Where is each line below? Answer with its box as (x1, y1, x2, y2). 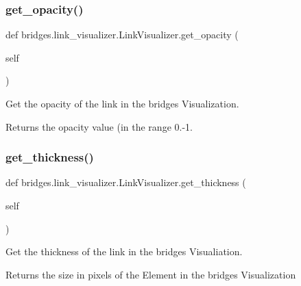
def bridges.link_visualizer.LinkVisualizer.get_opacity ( (5, 27, 239, 42)
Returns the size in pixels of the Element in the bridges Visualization (5, 267, 296, 281)
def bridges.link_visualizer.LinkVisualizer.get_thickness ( (5, 175, 246, 190)
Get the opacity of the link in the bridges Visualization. (5, 96, 239, 110)
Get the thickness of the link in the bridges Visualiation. (5, 244, 243, 259)
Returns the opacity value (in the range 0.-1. (5, 119, 193, 133)
